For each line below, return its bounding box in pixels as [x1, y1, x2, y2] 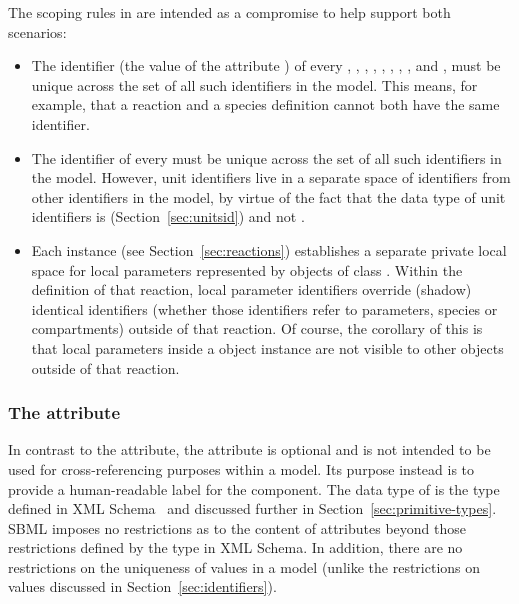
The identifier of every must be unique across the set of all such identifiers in [31, 147, 502, 168]
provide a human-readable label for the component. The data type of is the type [8, 478, 500, 499]
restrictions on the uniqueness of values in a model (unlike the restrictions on [8, 556, 481, 577]
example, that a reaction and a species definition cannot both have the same [31, 94, 500, 115]
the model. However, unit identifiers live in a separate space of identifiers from [31, 167, 511, 188]
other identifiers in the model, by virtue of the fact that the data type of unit [31, 186, 506, 207]
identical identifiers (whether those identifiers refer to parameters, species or [31, 298, 498, 319]
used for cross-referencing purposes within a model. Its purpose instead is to [8, 458, 475, 479]
